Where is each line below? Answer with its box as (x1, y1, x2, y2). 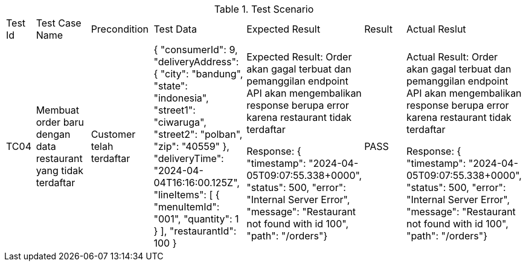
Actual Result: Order (406, 51, 498, 63)
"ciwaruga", (153, 116, 207, 128)
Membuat (36, 104, 79, 116)
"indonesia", (153, 92, 209, 104)
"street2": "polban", (153, 128, 243, 140)
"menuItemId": (153, 201, 220, 213)
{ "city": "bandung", (153, 68, 243, 80)
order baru (36, 116, 85, 128)
